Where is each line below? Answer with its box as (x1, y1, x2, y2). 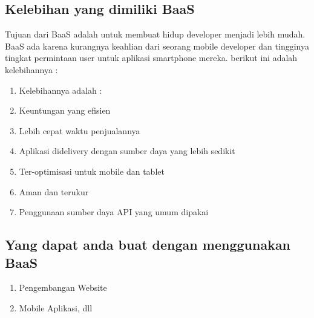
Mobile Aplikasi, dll (19, 301, 93, 314)
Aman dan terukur (19, 185, 89, 198)
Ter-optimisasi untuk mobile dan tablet (19, 164, 165, 177)
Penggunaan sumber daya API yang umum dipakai (19, 206, 209, 218)
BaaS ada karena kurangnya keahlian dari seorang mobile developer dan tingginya (5, 39, 309, 52)
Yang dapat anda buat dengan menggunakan (5, 235, 291, 254)
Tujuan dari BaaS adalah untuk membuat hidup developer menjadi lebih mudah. (5, 28, 306, 41)
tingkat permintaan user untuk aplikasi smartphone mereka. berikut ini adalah (5, 51, 298, 64)
